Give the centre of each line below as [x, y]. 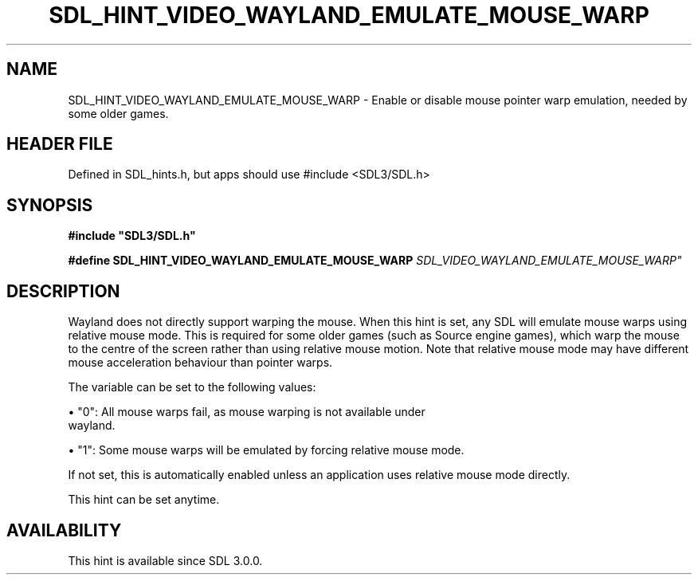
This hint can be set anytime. [144, 500]
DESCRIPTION [63, 291]
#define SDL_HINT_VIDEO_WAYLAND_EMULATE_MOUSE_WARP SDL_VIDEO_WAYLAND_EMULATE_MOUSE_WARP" [375, 261]
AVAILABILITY [64, 530]
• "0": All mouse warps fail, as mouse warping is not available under [247, 412]
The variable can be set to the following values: [192, 387]
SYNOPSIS [50, 205]
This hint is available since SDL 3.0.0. [165, 560]
